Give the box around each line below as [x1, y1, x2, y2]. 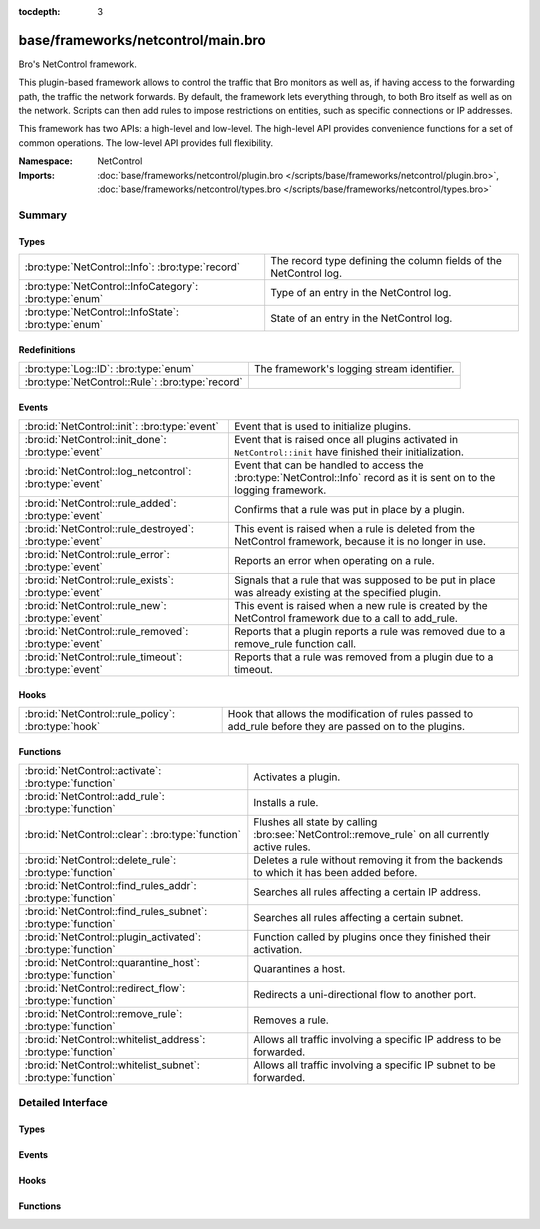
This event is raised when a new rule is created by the [234, 598, 489, 612]
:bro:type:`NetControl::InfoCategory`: [24, 279, 199, 293]
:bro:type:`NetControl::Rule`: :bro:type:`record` [24, 375, 244, 389]
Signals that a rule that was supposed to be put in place [234, 573, 496, 587]
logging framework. [234, 483, 327, 497]
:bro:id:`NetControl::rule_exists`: [24, 573, 174, 587]
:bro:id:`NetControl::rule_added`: [24, 496, 177, 510]
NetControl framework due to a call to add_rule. [234, 611, 459, 625]
